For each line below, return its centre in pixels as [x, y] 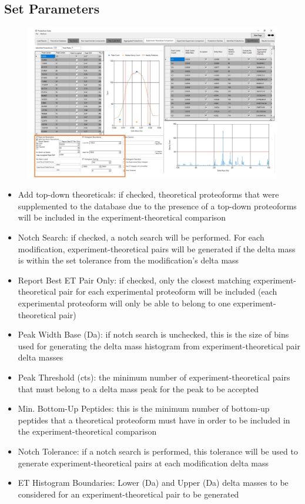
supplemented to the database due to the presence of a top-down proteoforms [157, 206]
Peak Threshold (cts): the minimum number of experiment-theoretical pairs [154, 377]
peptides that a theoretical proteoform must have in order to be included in [154, 420]
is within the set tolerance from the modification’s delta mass [128, 260]
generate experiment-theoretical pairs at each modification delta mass [143, 463]
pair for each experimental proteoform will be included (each [168, 291]
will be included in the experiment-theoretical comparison [122, 217]
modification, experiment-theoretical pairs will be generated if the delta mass [157, 248]
